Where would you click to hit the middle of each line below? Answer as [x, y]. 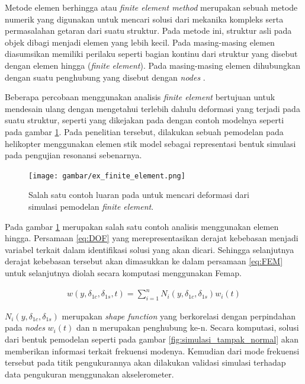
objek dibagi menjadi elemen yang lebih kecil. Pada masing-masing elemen [140, 42]
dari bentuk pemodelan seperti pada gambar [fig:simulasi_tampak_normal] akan [152, 339]
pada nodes [25, 327]
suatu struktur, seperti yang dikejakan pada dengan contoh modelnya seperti [145, 120]
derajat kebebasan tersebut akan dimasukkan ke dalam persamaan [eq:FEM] [144, 261]
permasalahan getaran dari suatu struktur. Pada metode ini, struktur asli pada [148, 31]
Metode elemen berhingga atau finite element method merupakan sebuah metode [151, 7]
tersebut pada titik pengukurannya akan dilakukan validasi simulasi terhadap [145, 362]
